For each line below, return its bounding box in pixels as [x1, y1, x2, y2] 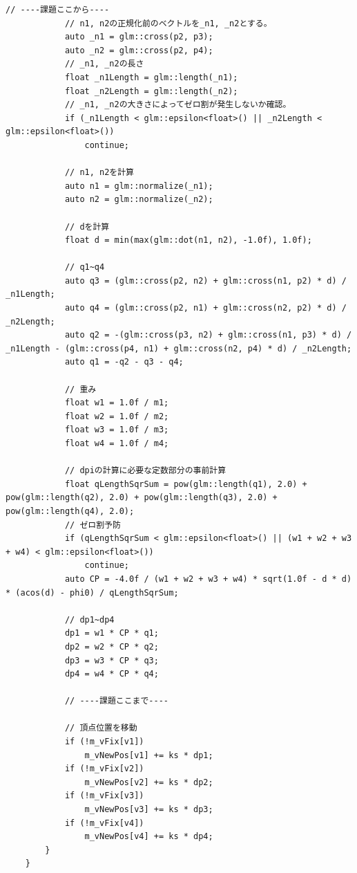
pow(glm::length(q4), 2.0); [6, 506, 135, 516]
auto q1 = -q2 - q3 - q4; [64, 357, 184, 367]
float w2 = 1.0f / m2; [64, 411, 169, 421]
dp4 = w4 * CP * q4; [64, 669, 159, 679]
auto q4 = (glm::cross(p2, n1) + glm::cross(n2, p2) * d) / [64, 303, 347, 313]
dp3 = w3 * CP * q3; [64, 655, 159, 665]
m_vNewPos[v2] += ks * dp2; [84, 777, 213, 787]
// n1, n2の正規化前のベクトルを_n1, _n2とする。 [64, 18, 272, 28]
